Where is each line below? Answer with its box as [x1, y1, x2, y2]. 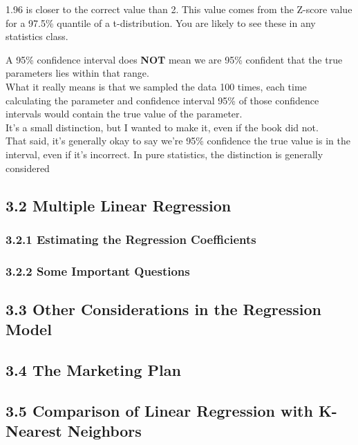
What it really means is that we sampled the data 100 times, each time [6, 79, 307, 93]
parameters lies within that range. [6, 66, 149, 80]
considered [6, 160, 50, 175]
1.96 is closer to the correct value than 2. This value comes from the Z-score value [6, 2, 352, 16]
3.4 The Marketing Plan [6, 359, 181, 381]
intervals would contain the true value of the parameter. [6, 106, 243, 121]
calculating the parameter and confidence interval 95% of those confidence [6, 93, 319, 107]
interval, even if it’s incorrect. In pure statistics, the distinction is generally [6, 146, 323, 161]
